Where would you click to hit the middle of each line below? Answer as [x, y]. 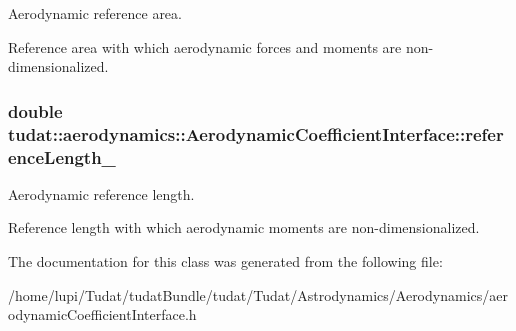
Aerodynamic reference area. [95, 13]
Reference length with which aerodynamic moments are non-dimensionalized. [244, 227]
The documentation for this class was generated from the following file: [225, 261]
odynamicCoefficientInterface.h [102, 314]
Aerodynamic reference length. [101, 193]
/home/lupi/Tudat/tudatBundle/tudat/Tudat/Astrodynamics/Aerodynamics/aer [258, 294]
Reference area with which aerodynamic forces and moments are [205, 46]
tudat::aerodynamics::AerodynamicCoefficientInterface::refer [256, 133]
